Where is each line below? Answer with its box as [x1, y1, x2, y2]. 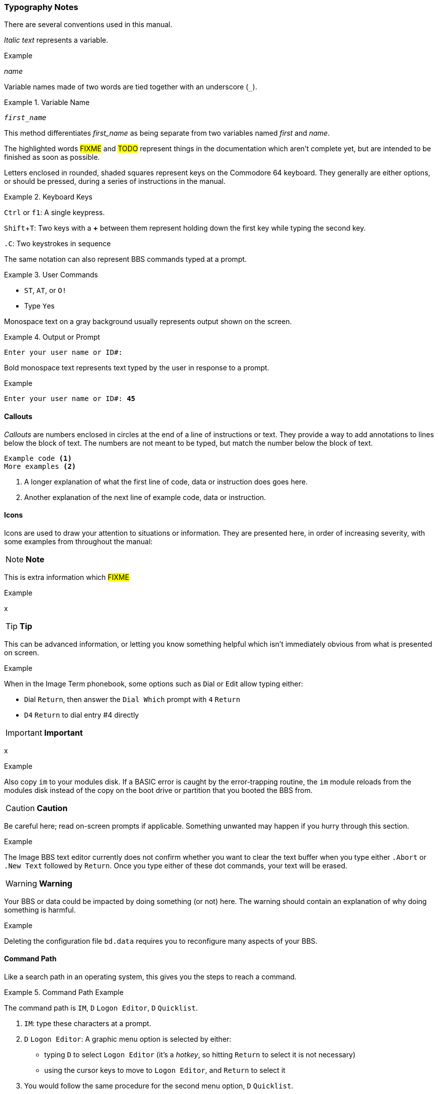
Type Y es [24, 302, 55, 311]
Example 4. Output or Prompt [4, 333, 100, 342]
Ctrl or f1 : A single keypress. [4, 208, 105, 217]
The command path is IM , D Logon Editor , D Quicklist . [4, 1004, 198, 1013]
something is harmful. [4, 905, 76, 914]
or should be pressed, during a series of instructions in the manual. [4, 177, 226, 186]
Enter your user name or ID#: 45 [4, 394, 136, 403]
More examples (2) [4, 462, 76, 470]
